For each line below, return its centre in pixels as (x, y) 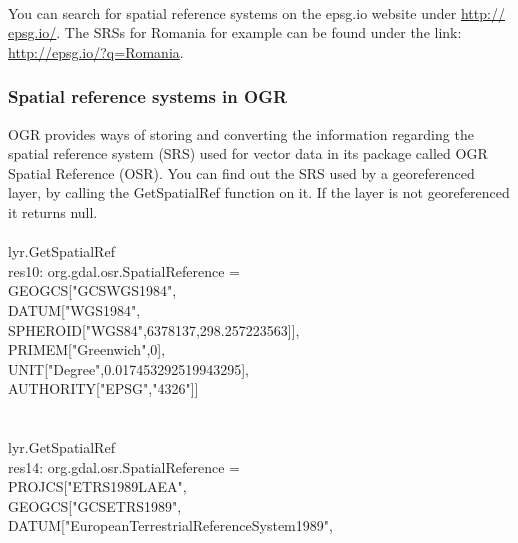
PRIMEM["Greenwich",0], (87, 349)
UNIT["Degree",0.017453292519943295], (128, 368)
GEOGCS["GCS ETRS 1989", (95, 505)
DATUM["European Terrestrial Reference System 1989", (170, 525)
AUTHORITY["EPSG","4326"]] (103, 388)
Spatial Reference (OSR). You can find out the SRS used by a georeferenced (241, 172)
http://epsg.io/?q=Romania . (96, 51)
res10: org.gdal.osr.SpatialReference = (124, 270)
